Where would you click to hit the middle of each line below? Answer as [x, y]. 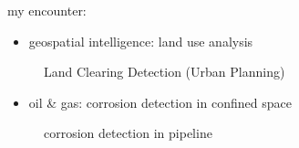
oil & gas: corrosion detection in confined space [160, 102]
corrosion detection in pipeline [128, 133]
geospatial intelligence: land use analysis [141, 41]
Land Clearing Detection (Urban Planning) [165, 72]
